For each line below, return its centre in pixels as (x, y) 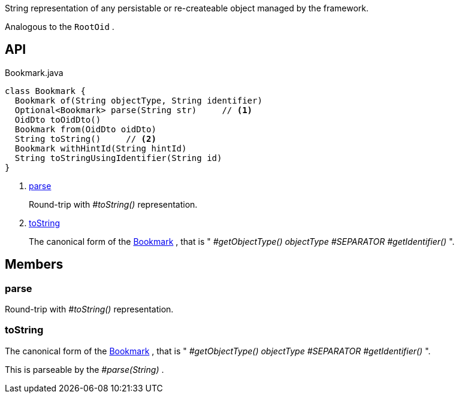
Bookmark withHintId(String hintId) (101, 148)
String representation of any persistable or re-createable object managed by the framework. (187, 8)
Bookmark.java (34, 72)
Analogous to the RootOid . (60, 27)
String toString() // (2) (85, 139)
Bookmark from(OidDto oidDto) (85, 129)
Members (34, 265)
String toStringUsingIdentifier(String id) (118, 158)
